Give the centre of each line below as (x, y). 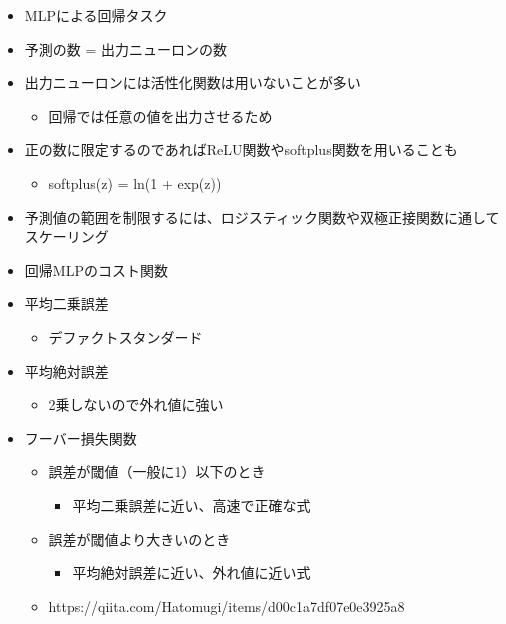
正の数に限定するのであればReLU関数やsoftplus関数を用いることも (241, 149)
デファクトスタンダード (125, 336)
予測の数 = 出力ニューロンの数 (126, 48)
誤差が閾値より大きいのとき (139, 538)
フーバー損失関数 (80, 437)
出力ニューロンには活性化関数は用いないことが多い (192, 82)
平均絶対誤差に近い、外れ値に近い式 (191, 572)
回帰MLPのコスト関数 (96, 269)
